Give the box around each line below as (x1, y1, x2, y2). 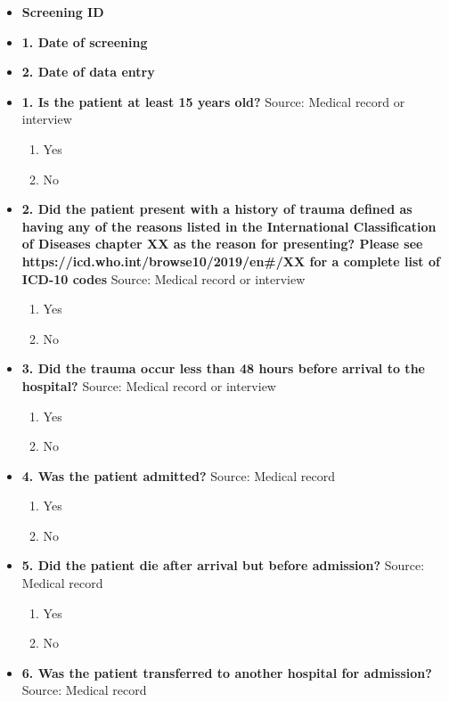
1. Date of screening (21, 32, 148, 51)
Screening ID (21, 3, 104, 20)
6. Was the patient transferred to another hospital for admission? (21, 663, 432, 682)
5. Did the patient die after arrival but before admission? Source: (21, 556, 425, 575)
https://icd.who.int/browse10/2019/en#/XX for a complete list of (21, 251, 440, 270)
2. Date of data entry (21, 62, 155, 81)
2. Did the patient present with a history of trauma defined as (21, 200, 412, 218)
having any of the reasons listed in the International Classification (21, 216, 437, 235)
